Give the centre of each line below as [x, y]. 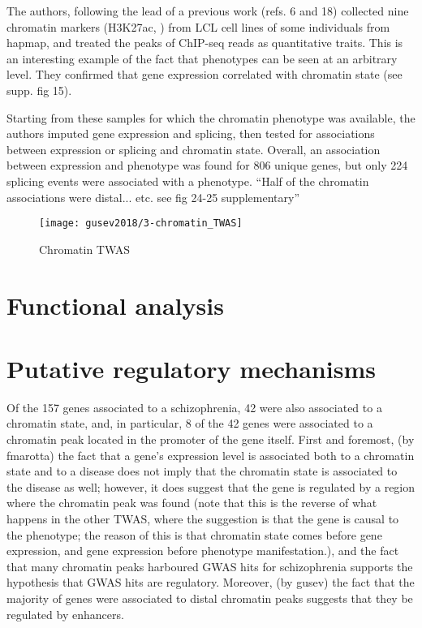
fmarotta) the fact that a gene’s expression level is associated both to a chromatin [211, 455]
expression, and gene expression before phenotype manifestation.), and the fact [203, 551]
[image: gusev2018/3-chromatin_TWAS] [141, 224]
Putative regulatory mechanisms [191, 368]
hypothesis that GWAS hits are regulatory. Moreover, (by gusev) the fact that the [211, 582]
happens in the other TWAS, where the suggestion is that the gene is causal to [203, 519]
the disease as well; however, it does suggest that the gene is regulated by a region [211, 486]
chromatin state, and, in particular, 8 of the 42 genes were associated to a [190, 423]
